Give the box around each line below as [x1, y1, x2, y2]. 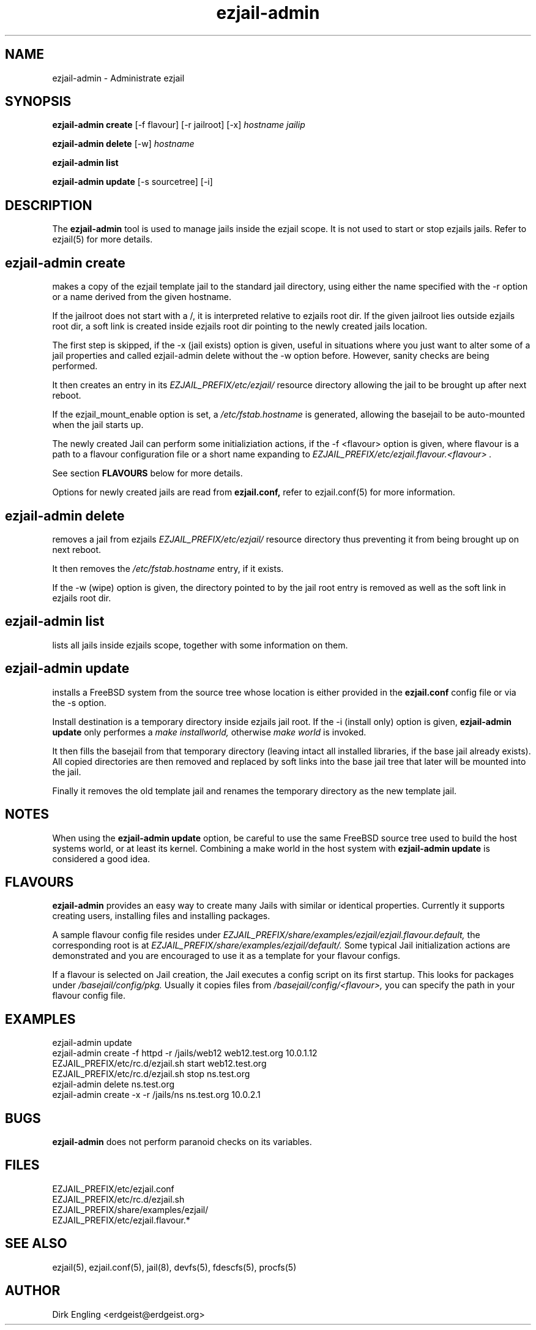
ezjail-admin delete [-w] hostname [52, 138, 195, 149]
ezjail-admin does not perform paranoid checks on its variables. [52, 1137, 312, 1148]
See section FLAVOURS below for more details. [52, 468, 243, 479]
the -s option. [52, 697, 106, 708]
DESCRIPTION [5, 197, 92, 213]
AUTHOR [5, 1283, 61, 1299]
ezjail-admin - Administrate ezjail [52, 72, 185, 83]
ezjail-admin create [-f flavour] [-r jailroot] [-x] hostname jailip [52, 119, 305, 130]
